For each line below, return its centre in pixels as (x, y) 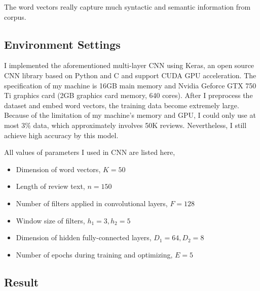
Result (22, 282)
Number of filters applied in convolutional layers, (92, 203)
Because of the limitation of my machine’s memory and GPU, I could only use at (130, 115)
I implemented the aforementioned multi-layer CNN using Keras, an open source (129, 65)
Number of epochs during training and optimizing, (94, 254)
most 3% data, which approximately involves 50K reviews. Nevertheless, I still (125, 125)
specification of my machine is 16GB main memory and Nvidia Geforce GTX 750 (130, 85)
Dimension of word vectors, (58, 169)
